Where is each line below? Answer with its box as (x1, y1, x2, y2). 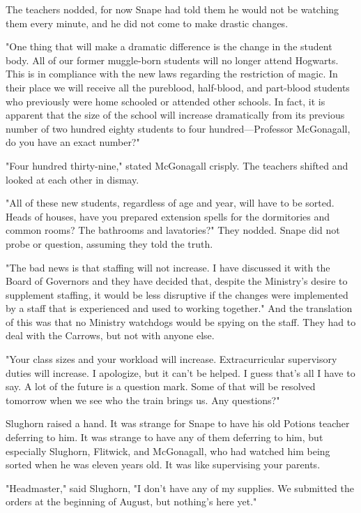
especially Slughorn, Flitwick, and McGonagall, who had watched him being (6, 443, 330, 458)
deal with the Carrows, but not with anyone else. (6, 328, 215, 343)
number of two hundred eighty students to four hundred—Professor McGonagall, (6, 121, 351, 135)
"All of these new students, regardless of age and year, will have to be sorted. (6, 195, 335, 210)
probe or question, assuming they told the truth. (6, 236, 213, 251)
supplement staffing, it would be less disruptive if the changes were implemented (6, 287, 348, 302)
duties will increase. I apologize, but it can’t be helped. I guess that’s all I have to (6, 365, 355, 380)
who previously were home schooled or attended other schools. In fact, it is (6, 94, 325, 108)
